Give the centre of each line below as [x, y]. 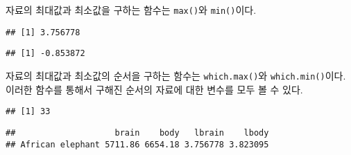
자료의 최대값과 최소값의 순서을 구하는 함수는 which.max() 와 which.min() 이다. [176, 75]
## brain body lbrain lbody [137, 133]
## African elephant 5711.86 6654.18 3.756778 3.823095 [137, 144]
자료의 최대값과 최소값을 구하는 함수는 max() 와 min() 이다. [131, 10]
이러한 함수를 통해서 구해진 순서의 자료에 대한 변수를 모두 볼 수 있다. [154, 89]
